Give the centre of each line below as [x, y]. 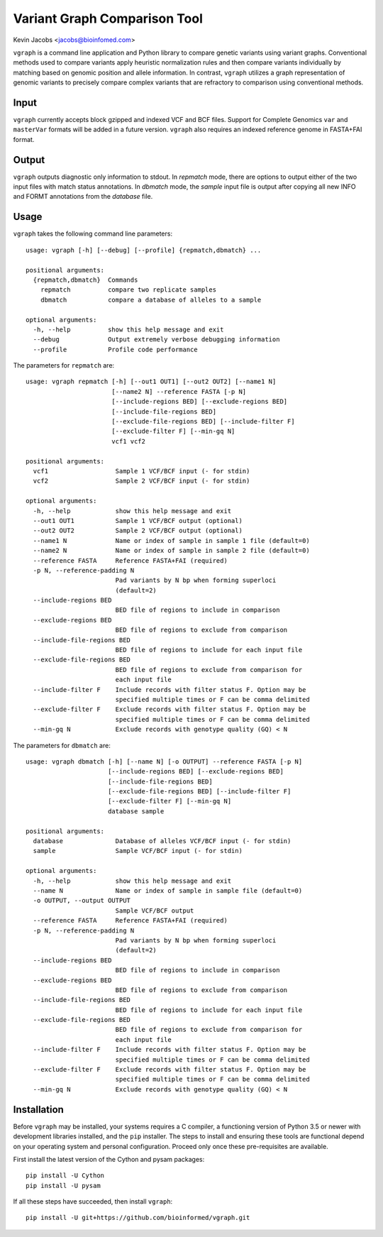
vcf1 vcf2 [128, 441]
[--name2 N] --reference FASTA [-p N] [179, 391]
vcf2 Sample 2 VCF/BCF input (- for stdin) [141, 481]
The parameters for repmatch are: [64, 365]
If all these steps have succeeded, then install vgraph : [93, 1202]
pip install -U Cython [65, 1176]
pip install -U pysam [63, 1186]
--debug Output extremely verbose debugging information [156, 340]
